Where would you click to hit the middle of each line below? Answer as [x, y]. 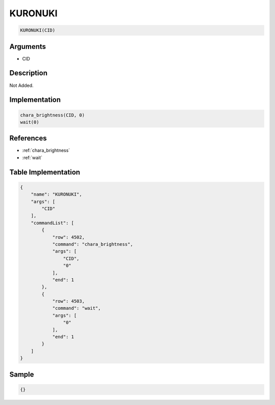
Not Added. [22, 85]
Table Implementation [45, 172]
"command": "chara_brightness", [93, 244]
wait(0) [30, 122]
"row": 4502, [68, 237]
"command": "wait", [77, 308]
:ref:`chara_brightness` [46, 151]
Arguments [28, 47]
